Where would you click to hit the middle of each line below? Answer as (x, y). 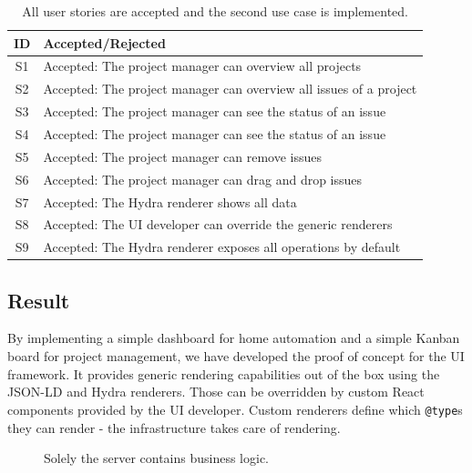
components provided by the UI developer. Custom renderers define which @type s (235, 409)
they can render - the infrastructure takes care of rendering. (174, 427)
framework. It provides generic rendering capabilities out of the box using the (224, 373)
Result (39, 300)
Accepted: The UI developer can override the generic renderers (218, 224)
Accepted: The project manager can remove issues (183, 156)
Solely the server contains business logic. (157, 458)
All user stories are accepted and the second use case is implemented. (215, 11)
